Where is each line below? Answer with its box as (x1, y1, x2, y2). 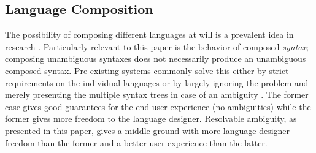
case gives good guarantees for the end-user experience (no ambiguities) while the (5, 100, 311, 113)
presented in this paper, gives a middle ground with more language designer (5, 124, 290, 136)
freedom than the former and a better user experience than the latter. (5, 136, 268, 149)
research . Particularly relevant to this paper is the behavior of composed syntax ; (5, 40, 309, 53)
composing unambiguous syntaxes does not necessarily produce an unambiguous (5, 52, 306, 65)
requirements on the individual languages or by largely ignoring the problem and (5, 76, 309, 89)
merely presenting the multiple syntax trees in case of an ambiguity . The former (5, 88, 309, 101)
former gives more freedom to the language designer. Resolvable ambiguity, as (5, 112, 297, 125)
